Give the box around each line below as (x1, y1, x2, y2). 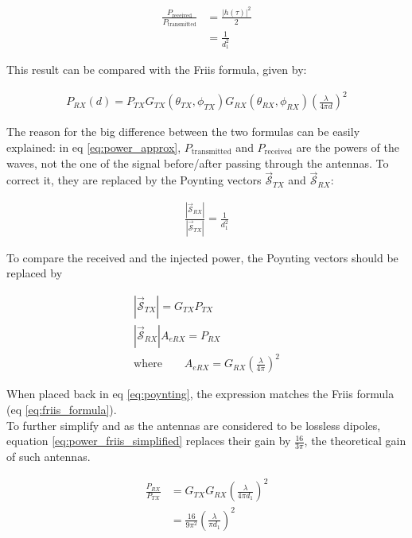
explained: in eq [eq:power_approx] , (6, 138, 181, 155)
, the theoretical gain (304, 432, 406, 449)
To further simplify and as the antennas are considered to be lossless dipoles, (6, 416, 381, 433)
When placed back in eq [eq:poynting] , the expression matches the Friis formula (6, 385, 395, 402)
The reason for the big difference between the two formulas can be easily (6, 123, 360, 140)
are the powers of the (296, 138, 399, 155)
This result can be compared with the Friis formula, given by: (6, 61, 307, 78)
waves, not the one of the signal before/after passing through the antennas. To (6, 154, 389, 171)
